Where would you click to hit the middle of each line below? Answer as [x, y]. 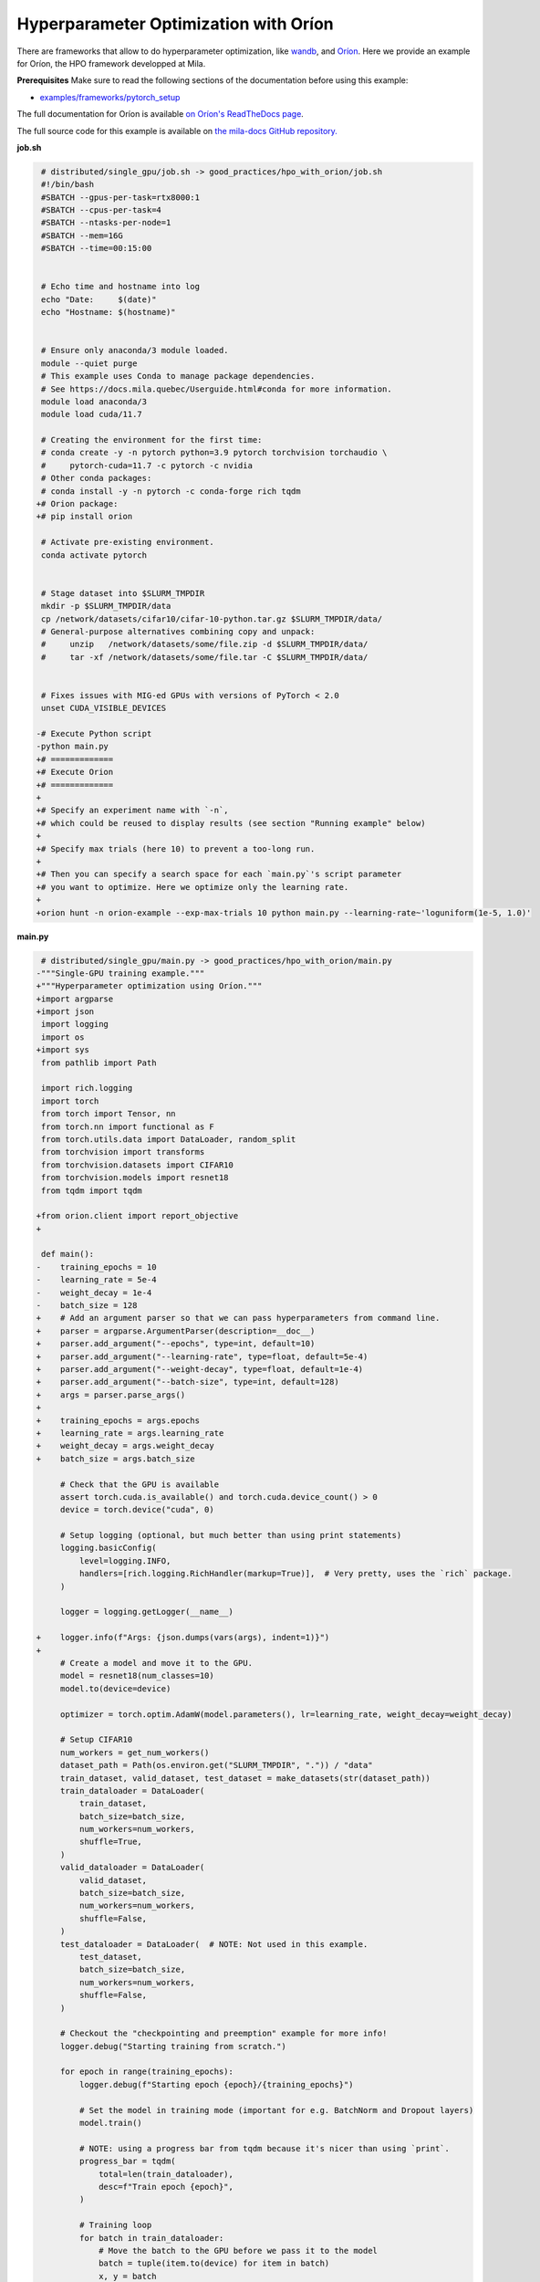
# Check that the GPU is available [139, 1484]
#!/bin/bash [68, 184]
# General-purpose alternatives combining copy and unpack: [178, 631]
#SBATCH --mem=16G [82, 236]
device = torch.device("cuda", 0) [137, 1510]
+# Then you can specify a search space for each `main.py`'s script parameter [219, 874]
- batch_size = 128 [87, 1306]
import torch [70, 1101]
